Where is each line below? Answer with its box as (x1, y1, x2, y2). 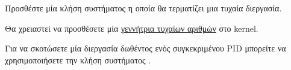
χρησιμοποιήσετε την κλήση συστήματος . (5, 53, 151, 66)
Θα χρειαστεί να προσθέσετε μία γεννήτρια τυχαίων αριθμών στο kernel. (5, 22, 258, 34)
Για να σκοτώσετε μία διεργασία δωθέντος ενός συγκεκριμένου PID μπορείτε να (5, 42, 286, 54)
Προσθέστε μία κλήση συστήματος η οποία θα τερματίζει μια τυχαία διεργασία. (5, 2, 282, 14)
